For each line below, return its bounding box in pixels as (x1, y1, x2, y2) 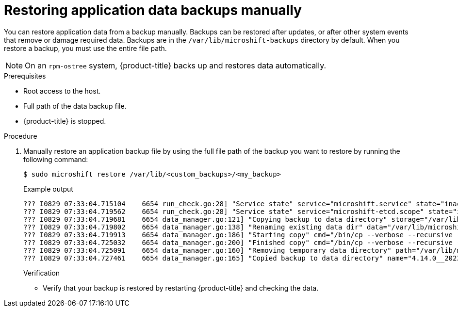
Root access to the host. (23, 86, 101, 95)
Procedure (4, 131, 37, 140)
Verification (23, 268, 60, 277)
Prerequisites (4, 71, 46, 80)
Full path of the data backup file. (23, 101, 127, 110)
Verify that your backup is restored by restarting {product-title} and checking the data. (43, 283, 319, 292)
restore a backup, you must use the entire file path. (4, 44, 167, 52)
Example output (23, 184, 73, 193)
